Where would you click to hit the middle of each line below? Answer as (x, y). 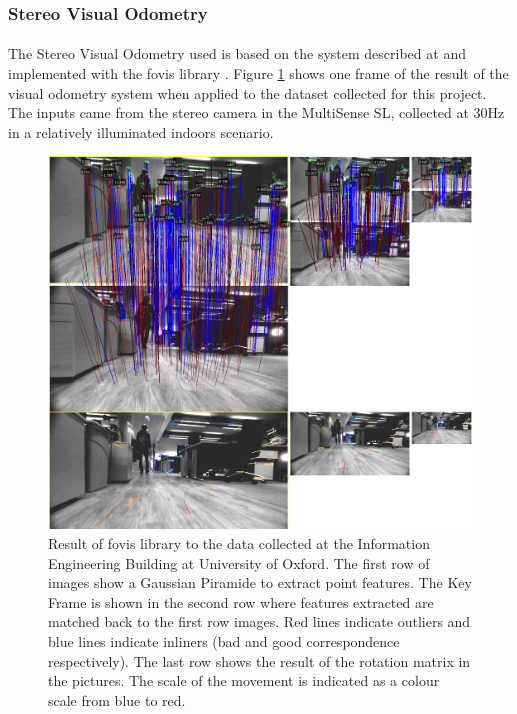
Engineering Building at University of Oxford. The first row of (239, 562)
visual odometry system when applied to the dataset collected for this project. (247, 92)
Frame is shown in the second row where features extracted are (241, 601)
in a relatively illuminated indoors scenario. (141, 131)
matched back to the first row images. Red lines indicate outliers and (259, 621)
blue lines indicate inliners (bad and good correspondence (224, 641)
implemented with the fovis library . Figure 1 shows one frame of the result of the (258, 73)
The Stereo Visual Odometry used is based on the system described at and (237, 53)
